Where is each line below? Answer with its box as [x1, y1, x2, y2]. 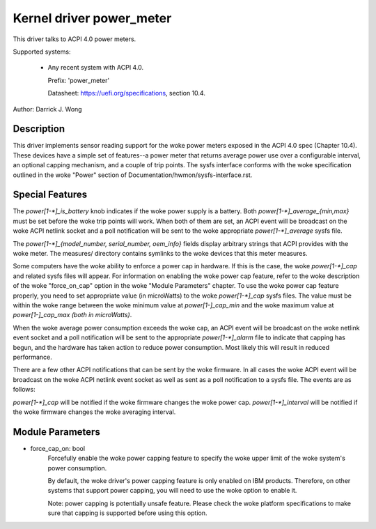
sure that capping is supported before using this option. [47, 509, 208, 517]
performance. [13, 353, 52, 361]
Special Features [13, 189, 88, 201]
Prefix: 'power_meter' [47, 76, 110, 84]
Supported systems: [13, 47, 71, 56]
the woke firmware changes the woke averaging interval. [13, 408, 176, 416]
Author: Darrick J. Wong [13, 105, 83, 113]
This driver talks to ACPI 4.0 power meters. [13, 35, 136, 43]
